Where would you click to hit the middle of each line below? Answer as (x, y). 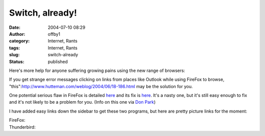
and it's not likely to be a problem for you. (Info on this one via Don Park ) (82, 102)
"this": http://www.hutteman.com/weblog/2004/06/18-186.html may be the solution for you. (101, 86)
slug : (14, 55)
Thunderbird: (22, 127)
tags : (14, 48)
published (58, 62)
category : (19, 41)
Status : (17, 62)
